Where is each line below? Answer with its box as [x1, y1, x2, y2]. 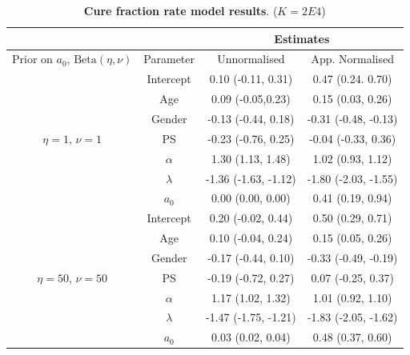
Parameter [143, 50, 195, 67]
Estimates [274, 30, 330, 46]
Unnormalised [217, 50, 285, 67]
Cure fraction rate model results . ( [83, 2, 278, 18]
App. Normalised [311, 50, 394, 67]
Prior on [12, 50, 53, 67]
